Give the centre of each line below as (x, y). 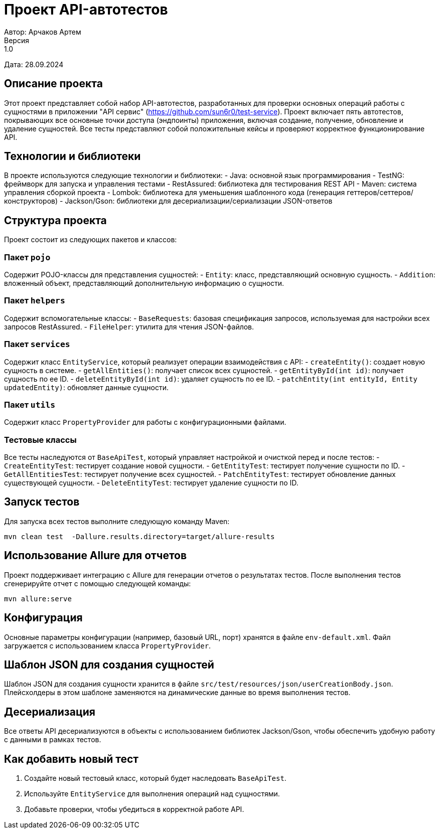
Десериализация (50, 712)
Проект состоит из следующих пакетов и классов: (91, 240)
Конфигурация (43, 618)
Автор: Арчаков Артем (43, 32)
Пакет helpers (35, 301)
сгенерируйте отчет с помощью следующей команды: (98, 583)
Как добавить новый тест (71, 759)
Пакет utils (30, 404)
